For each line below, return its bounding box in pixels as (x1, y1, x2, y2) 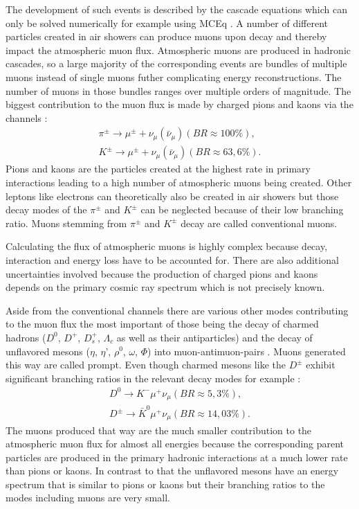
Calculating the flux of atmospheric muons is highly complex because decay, (6, 239, 328, 253)
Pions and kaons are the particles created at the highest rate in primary (6, 161, 311, 176)
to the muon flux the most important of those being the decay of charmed (6, 316, 319, 331)
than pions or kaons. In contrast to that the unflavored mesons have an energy (6, 463, 339, 478)
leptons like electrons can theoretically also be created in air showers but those (6, 188, 339, 203)
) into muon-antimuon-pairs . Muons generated (147, 343, 346, 358)
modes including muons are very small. (6, 490, 170, 505)
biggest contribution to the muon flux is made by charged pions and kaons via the (6, 97, 353, 111)
